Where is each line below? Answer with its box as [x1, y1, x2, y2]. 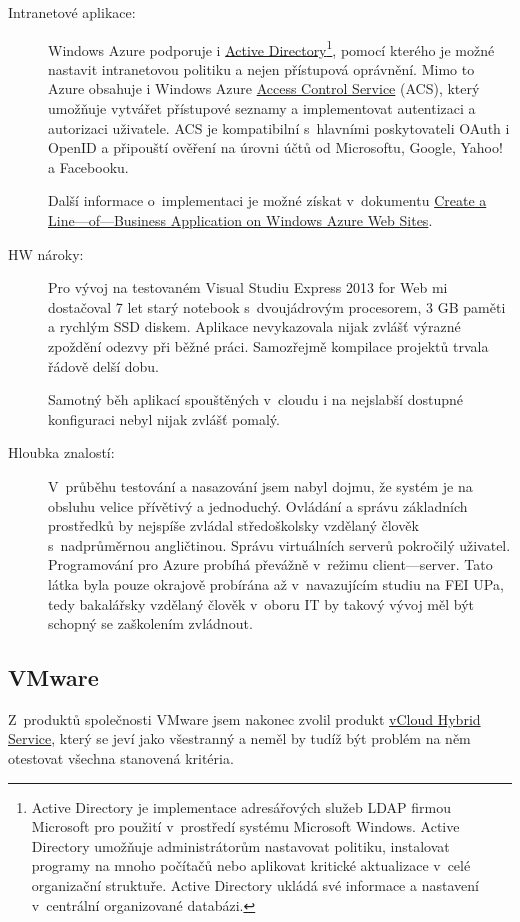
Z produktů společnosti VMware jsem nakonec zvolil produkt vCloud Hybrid [8, 708, 481, 729]
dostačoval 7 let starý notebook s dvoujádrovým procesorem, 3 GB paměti [48, 296, 506, 317]
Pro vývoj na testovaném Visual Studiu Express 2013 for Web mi [48, 277, 448, 298]
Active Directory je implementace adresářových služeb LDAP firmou [31, 796, 451, 817]
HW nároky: [8, 243, 84, 264]
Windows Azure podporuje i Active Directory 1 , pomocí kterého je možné [48, 36, 495, 60]
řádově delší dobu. [48, 355, 159, 376]
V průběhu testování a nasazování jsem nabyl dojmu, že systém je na [48, 475, 473, 496]
